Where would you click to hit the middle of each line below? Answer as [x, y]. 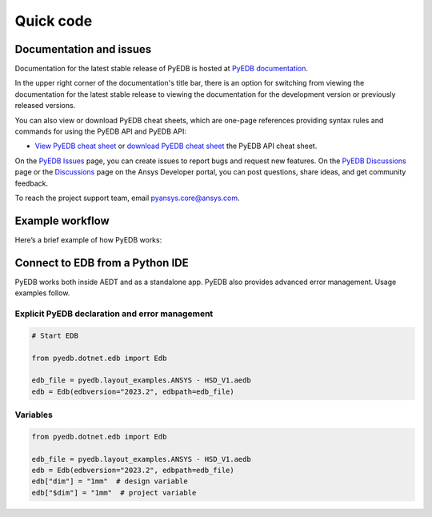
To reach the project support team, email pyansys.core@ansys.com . [127, 198]
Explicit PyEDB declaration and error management [114, 314]
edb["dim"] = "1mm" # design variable [110, 481]
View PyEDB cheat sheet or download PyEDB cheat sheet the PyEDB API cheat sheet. [176, 146]
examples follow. [42, 293]
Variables [34, 415]
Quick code [54, 21]
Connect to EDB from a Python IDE [102, 263]
